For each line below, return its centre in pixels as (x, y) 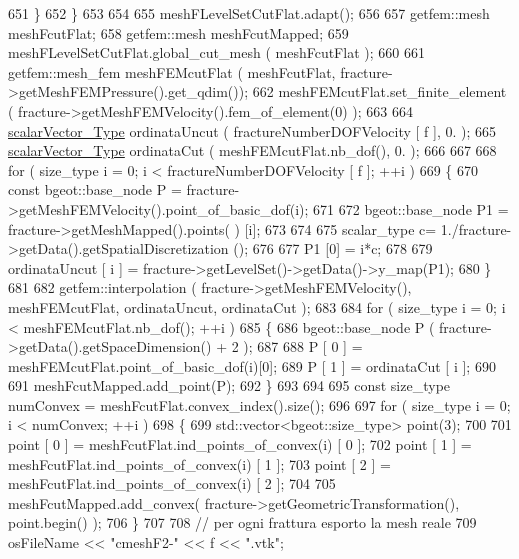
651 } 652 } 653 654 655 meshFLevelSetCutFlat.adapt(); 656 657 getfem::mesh (249, 13)
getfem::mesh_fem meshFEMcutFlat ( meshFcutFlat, (172, 71)
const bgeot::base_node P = (95, 189)
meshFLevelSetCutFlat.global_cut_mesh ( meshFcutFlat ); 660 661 (216, 52)
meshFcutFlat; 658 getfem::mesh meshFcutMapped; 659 (178, 32)
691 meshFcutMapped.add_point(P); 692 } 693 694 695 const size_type (229, 385)
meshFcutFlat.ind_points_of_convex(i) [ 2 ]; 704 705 (172, 483)
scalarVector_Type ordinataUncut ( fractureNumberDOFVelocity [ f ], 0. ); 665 (252, 130)
